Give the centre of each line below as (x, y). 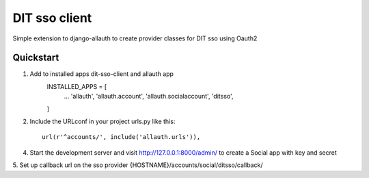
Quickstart (36, 58)
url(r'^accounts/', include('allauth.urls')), (121, 137)
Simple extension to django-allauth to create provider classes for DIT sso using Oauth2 (135, 38)
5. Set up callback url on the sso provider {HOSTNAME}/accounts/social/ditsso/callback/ (138, 165)
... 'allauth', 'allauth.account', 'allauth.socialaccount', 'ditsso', (149, 97)
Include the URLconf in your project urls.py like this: (102, 122)
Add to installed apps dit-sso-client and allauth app (102, 74)
